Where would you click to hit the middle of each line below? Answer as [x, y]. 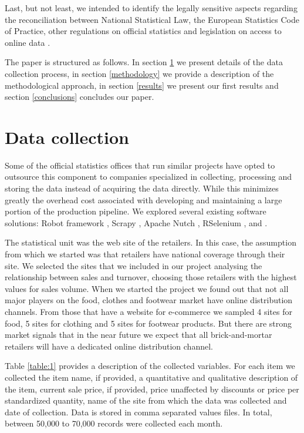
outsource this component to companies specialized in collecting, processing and [148, 177]
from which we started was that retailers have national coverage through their [145, 254]
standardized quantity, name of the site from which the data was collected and [146, 400]
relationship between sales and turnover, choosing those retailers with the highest [151, 277]
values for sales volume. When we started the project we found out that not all [147, 288]
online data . [28, 42]
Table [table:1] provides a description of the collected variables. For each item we [150, 366]
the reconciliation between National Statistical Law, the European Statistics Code [152, 19]
